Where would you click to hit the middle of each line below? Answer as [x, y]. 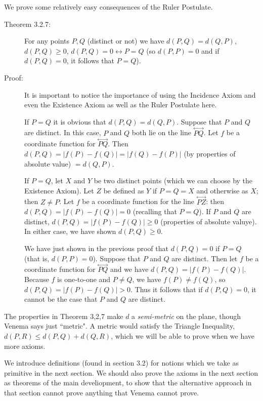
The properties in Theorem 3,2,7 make [64, 316]
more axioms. [25, 346]
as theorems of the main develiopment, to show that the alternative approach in [128, 383]
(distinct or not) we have [126, 41]
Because [37, 279]
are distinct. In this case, [63, 132]
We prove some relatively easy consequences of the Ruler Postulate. [108, 7]
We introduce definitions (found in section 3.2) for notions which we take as [121, 363]
